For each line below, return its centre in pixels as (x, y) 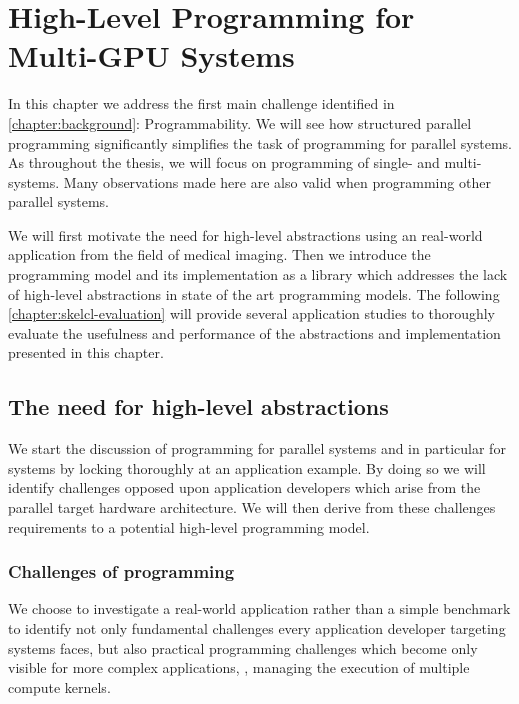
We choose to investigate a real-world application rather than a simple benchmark (259, 608)
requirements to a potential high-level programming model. (189, 526)
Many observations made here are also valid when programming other (277, 181)
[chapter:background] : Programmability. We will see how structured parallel (240, 122)
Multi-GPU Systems (151, 55)
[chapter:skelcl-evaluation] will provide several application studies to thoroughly (252, 313)
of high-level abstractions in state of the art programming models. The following (254, 293)
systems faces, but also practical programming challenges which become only (243, 647)
